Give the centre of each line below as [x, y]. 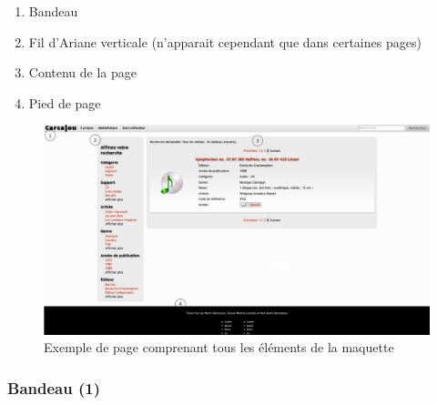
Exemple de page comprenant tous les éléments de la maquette [219, 347]
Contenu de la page [83, 72]
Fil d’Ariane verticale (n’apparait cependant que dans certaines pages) [225, 41]
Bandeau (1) [54, 387]
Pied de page [65, 102]
